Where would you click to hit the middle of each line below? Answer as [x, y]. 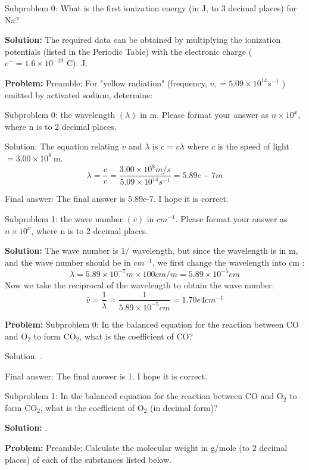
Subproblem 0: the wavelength [60, 115]
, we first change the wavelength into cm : [229, 262]
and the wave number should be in [68, 262]
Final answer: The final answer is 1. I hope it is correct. [106, 376]
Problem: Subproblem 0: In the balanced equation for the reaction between [144, 324]
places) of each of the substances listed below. [88, 459]
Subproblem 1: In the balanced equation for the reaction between [124, 396]
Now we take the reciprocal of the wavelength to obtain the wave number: [140, 284]
